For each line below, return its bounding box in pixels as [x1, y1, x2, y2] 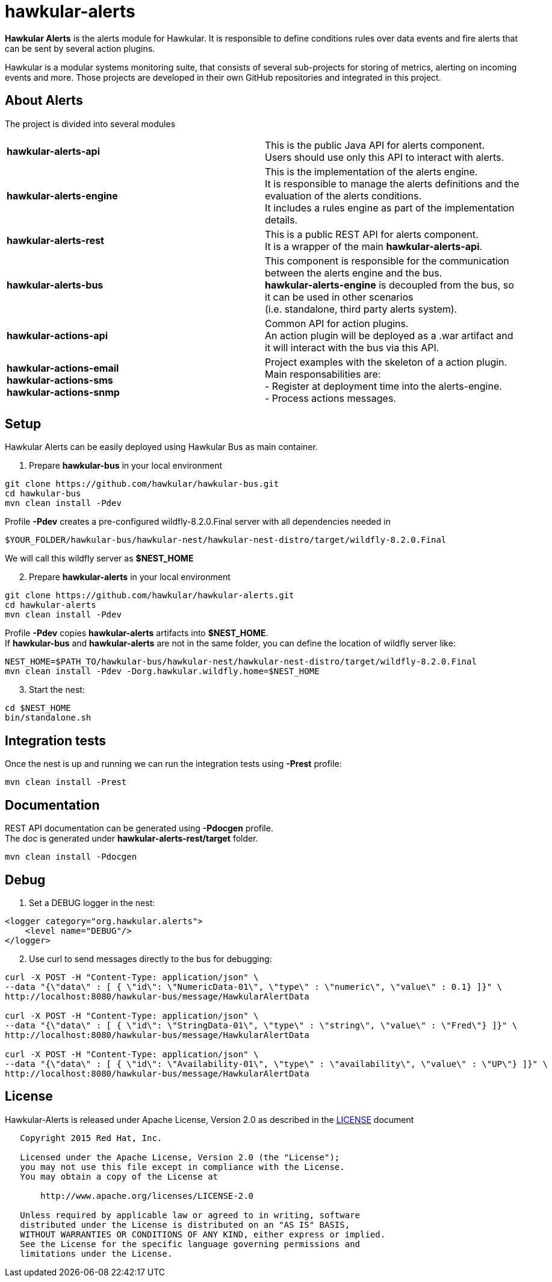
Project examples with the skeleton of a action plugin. [265, 355, 507, 368]
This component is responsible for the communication [265, 254, 509, 267]
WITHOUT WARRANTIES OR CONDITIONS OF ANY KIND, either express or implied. [20, 1229, 386, 1239]
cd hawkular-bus [5, 489, 81, 499]
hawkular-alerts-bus [7, 278, 104, 291]
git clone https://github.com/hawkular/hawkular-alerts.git [5, 590, 294, 601]
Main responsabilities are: [265, 367, 381, 380]
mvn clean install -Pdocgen [5, 852, 137, 862]
